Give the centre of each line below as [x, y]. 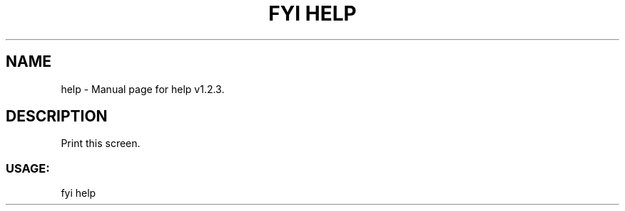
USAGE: [28, 168]
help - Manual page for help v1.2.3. [143, 89]
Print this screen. [101, 144]
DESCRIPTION [57, 117]
